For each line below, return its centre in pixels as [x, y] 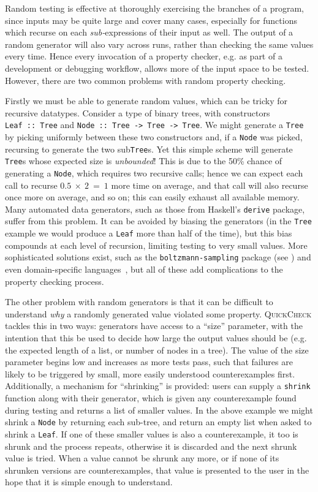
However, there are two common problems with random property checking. [146, 80]
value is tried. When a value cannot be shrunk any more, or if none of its [142, 458]
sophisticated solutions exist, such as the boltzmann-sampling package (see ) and [158, 257]
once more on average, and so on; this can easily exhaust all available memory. [152, 197]
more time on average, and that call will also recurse [210, 185]
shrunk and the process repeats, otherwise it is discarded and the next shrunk [151, 446]
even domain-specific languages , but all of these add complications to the [144, 269]
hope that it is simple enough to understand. [89, 482]
